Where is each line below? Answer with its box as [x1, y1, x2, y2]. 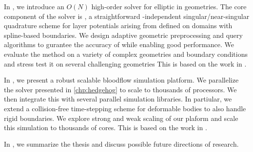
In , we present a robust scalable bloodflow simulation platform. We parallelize [4, 75, 239, 85]
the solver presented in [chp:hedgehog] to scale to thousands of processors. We [4, 84, 237, 94]
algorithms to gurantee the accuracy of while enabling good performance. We [4, 39, 234, 50]
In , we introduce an [4, 1, 64, 11]
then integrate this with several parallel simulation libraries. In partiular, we [4, 94, 232, 104]
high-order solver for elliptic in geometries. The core [91, 1, 247, 11]
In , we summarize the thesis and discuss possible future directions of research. [4, 138, 239, 149]
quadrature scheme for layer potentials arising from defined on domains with [4, 20, 233, 31]
